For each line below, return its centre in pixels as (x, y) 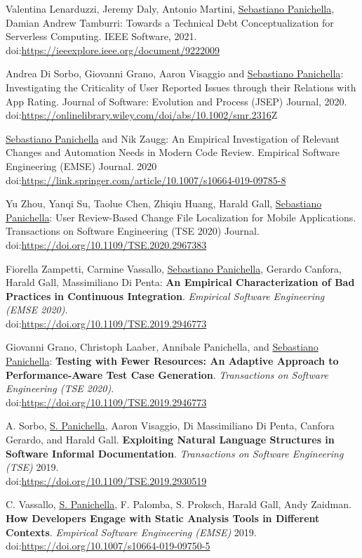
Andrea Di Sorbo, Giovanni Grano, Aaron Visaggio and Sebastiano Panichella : (175, 73)
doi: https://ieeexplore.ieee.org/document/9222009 (113, 50)
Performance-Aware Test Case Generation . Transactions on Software (167, 374)
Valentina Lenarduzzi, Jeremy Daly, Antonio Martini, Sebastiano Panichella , (170, 8)
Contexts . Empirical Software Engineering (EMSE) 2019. (131, 532)
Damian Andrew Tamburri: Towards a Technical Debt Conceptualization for (170, 22)
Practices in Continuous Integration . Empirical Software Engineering (165, 296)
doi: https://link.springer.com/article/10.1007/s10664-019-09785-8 (146, 180)
